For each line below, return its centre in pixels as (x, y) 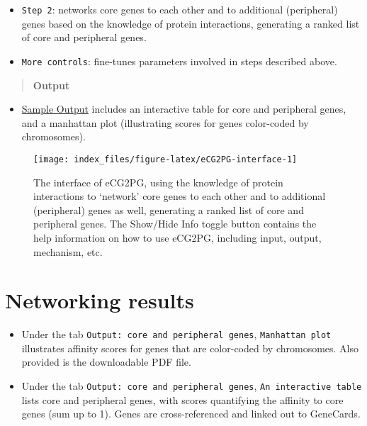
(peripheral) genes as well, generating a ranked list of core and (169, 209)
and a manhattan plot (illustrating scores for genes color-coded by (165, 122)
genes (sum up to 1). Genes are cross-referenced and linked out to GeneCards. (191, 414)
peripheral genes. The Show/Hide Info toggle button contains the (175, 224)
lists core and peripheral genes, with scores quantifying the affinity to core (182, 399)
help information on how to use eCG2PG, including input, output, (177, 237)
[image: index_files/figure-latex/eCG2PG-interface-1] (165, 159)
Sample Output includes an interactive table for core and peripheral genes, (184, 109)
